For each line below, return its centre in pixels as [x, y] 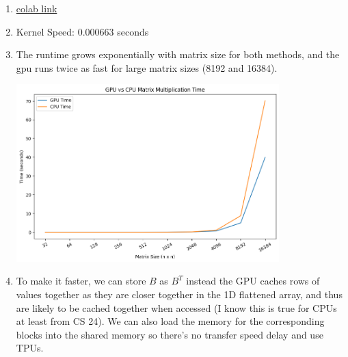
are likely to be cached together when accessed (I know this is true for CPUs [176, 307]
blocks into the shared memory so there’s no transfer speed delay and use [170, 334]
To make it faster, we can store [81, 281]
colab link [37, 8]
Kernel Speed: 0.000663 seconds [82, 31]
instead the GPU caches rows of [253, 281]
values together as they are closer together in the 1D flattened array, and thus [179, 294]
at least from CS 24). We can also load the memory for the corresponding [170, 321]
